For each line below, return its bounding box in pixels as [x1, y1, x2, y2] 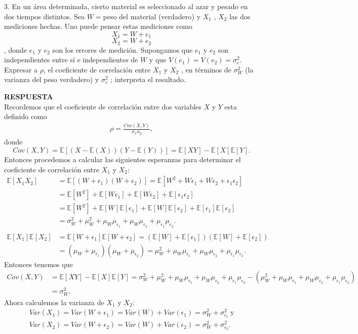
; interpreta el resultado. [110, 74, 186, 85]
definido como [4, 111, 47, 122]
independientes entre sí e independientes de [4, 54, 138, 65]
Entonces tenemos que [4, 258, 73, 269]
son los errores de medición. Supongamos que [52, 44, 193, 55]
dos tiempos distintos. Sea [4, 11, 85, 21]
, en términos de [181, 64, 231, 75]
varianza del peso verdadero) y [4, 74, 99, 85]
